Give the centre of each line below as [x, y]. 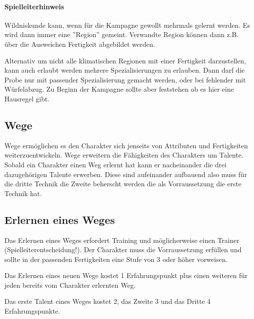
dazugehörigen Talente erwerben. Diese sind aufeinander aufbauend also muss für [126, 174]
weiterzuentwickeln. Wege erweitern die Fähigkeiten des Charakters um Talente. [124, 155]
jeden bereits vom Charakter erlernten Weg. [70, 285]
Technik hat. [23, 193]
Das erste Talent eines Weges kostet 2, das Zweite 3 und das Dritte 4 [108, 301]
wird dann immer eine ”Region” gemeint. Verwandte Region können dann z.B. [122, 34]
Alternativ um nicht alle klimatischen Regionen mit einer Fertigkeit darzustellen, [125, 60]
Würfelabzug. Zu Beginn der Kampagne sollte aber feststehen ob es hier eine [119, 89]
